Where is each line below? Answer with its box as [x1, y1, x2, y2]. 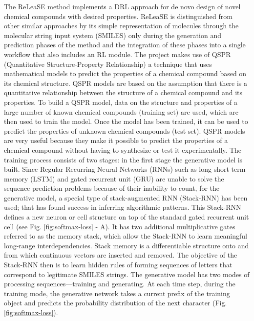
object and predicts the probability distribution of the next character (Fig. [4, 298, 227, 308]
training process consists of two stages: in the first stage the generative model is [4, 154, 243, 164]
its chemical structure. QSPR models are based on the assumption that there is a [4, 78, 248, 88]
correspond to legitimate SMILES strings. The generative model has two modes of [4, 269, 250, 279]
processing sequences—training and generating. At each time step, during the [4, 279, 235, 289]
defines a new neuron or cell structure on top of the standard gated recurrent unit [4, 212, 249, 222]
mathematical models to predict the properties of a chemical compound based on [4, 68, 247, 79]
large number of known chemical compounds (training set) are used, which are [4, 106, 238, 117]
